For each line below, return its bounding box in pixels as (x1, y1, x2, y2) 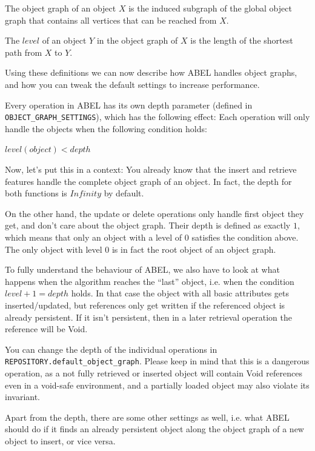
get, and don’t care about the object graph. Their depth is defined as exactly (5, 219, 291, 232)
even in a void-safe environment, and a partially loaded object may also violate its (5, 378, 310, 391)
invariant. (5, 390, 41, 403)
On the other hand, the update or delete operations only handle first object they (5, 207, 304, 219)
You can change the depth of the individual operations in (5, 342, 217, 355)
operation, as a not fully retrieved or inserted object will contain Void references (5, 366, 302, 379)
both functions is (5, 187, 67, 199)
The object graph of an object (5, 2, 116, 14)
